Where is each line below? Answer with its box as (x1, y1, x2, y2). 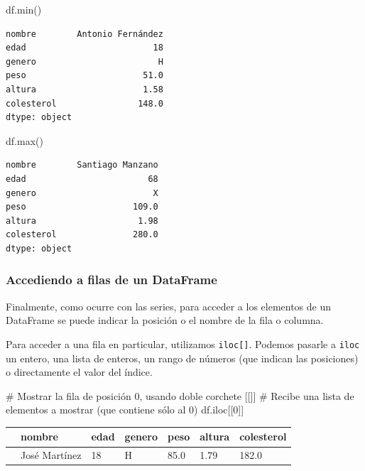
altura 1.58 (6, 84, 163, 94)
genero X (6, 188, 158, 198)
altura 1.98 (6, 215, 158, 226)
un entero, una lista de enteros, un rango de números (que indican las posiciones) (6, 350, 359, 365)
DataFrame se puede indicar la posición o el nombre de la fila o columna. (6, 313, 324, 327)
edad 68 (6, 173, 158, 184)
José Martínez (21, 448, 82, 462)
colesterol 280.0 (6, 229, 158, 240)
